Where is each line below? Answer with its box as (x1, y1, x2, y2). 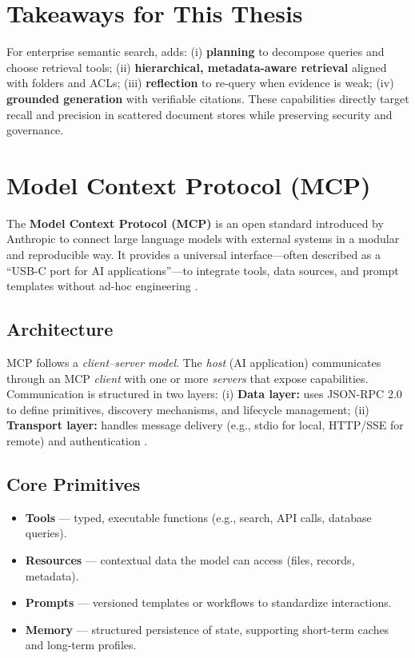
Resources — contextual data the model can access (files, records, (25, 551, 355, 568)
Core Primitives (6, 471, 141, 496)
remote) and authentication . (6, 432, 148, 449)
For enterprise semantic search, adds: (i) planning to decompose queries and (6, 43, 385, 60)
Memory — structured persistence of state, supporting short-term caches (25, 620, 389, 637)
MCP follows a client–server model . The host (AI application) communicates (6, 353, 381, 370)
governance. (6, 122, 64, 138)
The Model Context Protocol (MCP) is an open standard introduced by (6, 214, 384, 231)
